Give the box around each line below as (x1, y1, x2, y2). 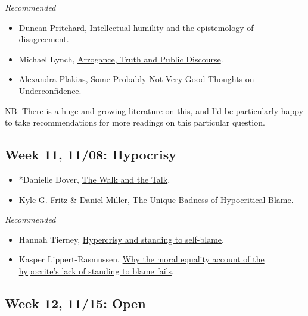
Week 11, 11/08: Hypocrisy (5, 145, 177, 164)
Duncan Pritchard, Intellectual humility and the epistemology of (18, 21, 254, 33)
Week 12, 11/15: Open (5, 293, 146, 312)
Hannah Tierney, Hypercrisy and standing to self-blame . (18, 233, 224, 245)
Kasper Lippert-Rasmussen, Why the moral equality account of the (18, 253, 265, 265)
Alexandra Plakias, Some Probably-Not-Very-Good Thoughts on (18, 73, 254, 85)
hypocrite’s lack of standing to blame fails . (18, 264, 174, 277)
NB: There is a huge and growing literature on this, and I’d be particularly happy (5, 104, 304, 117)
